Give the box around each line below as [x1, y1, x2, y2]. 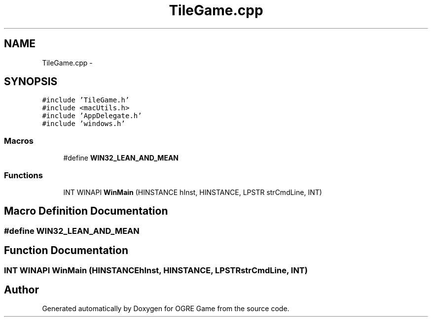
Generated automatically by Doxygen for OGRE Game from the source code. [42, 304, 289, 313]
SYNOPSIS [4, 75, 58, 88]
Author [4, 284, 39, 296]
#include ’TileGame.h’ [42, 96, 130, 104]
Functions [4, 170, 43, 180]
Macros [4, 135, 34, 146]
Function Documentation [4, 244, 128, 257]
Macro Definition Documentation [4, 205, 168, 218]
